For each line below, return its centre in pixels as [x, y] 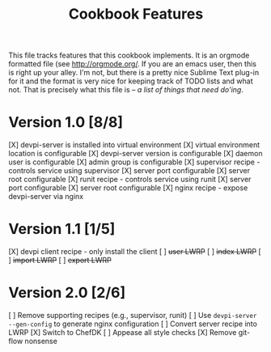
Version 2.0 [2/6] [67, 293]
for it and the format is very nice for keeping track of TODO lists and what [131, 81]
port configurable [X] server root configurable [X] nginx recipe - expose [128, 188]
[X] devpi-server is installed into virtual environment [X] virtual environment [134, 145]
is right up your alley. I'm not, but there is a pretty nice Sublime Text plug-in [134, 73]
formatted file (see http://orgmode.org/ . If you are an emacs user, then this [133, 64]
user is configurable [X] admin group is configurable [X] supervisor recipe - [134, 162]
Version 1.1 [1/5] [62, 229]
